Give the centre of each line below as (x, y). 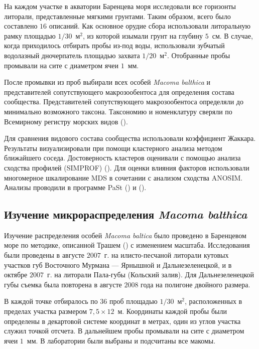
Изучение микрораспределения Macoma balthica (126, 214)
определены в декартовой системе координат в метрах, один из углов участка (122, 321)
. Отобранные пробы (199, 55)
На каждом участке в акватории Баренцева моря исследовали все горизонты (120, 6)
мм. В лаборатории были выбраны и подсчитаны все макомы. (121, 340)
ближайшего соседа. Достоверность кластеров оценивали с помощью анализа (122, 158)
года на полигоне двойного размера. (196, 284)
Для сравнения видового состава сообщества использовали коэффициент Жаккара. (130, 138)
